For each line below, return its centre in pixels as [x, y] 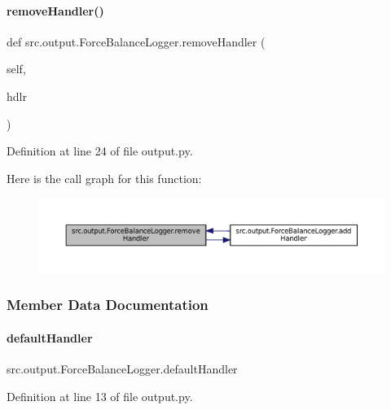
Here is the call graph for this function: [104, 178]
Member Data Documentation [108, 305]
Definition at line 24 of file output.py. [100, 151]
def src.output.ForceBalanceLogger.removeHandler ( [136, 41]
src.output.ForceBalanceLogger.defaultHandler [122, 368]
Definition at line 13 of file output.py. [100, 396]
